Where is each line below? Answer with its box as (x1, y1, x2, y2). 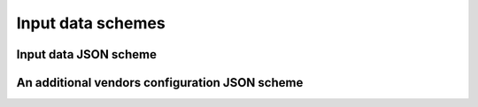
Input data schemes (16, 13, 166, 33)
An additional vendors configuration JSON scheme (16, 75, 304, 90)
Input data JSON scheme (16, 47, 157, 62)
